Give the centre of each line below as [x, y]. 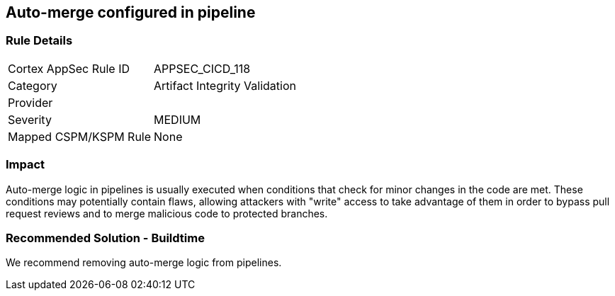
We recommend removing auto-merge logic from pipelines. [144, 263]
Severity [30, 119]
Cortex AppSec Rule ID [69, 68]
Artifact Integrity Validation [225, 85]
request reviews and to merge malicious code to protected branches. [167, 213]
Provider [30, 102]
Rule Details [39, 41]
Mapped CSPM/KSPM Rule [80, 136]
